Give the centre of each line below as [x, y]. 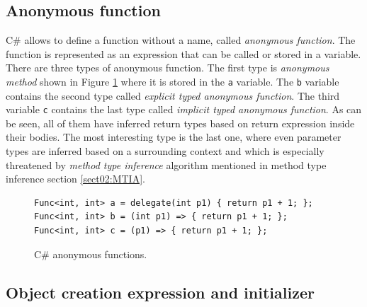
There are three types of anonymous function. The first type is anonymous [168, 68]
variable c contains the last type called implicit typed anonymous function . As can [184, 109]
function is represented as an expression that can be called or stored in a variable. [183, 53]
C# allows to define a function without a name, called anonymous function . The [181, 40]
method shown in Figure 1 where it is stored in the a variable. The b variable [173, 81]
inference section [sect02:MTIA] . [75, 179]
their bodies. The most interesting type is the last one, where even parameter [174, 137]
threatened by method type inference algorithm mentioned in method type [166, 164]
